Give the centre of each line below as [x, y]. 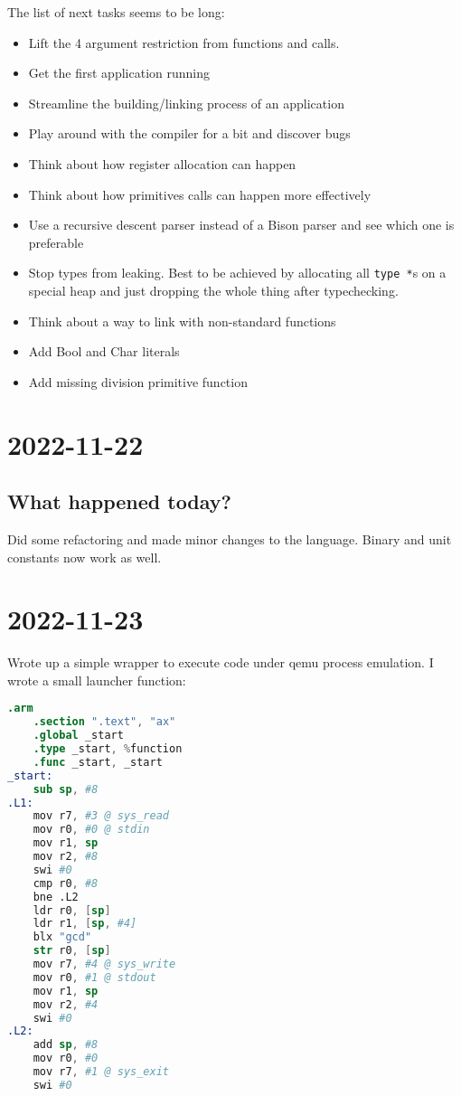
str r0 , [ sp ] [72, 951]
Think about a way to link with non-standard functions [182, 321]
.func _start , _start [98, 762]
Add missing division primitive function [138, 381]
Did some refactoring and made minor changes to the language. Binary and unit [230, 539]
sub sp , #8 [66, 789]
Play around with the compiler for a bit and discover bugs [189, 133]
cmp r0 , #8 [66, 883]
